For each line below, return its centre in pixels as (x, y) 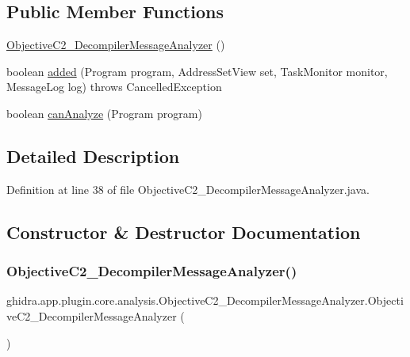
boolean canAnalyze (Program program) (104, 113)
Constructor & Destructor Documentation (184, 232)
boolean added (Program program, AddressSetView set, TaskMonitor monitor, (197, 71)
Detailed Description (93, 156)
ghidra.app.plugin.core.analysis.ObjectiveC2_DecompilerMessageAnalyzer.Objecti (205, 300)
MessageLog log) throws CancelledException (114, 87)
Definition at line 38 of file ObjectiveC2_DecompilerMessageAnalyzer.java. (188, 189)
